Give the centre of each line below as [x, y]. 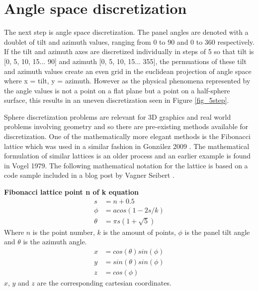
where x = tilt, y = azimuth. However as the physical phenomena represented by [127, 81]
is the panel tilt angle [217, 232]
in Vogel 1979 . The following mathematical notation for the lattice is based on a [126, 165]
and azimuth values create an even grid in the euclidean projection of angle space [128, 71]
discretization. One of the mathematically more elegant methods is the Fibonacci [127, 136]
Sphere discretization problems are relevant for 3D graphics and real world [118, 116]
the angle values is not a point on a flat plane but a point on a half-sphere [117, 90]
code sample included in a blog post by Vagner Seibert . [89, 175]
